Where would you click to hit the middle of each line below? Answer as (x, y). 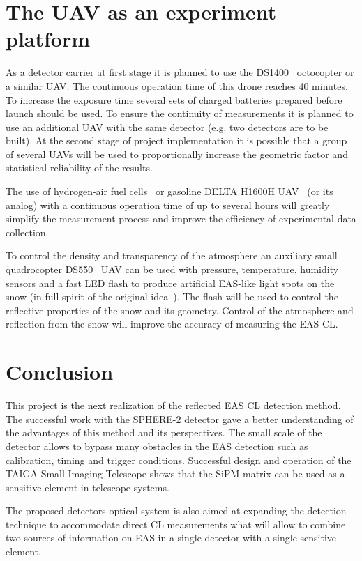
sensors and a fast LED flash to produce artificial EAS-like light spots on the (170, 283)
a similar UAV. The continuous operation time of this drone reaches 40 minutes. (177, 85)
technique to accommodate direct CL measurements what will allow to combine (176, 524)
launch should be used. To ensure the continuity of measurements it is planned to (180, 113)
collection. (27, 232)
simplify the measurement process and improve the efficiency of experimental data (181, 218)
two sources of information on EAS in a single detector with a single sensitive (171, 538)
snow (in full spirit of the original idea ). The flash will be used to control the (172, 297)
